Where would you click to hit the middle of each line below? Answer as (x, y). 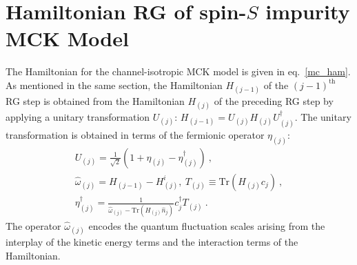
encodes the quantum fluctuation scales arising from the (207, 225)
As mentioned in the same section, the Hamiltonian (114, 85)
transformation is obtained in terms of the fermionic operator (135, 134)
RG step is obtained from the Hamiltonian (95, 101)
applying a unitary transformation (78, 117)
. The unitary (323, 117)
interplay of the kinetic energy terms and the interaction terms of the (152, 241)
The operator (33, 225)
